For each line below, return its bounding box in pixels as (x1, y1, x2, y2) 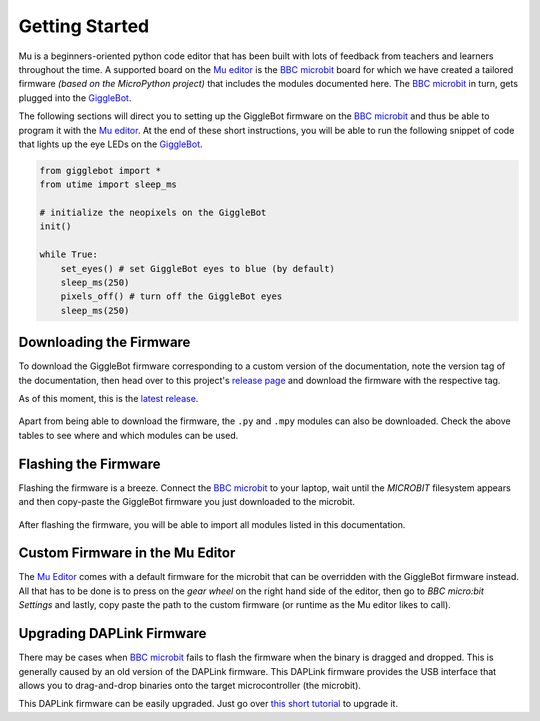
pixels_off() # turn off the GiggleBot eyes (60, 291, 283, 302)
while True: (39, 249, 99, 260)
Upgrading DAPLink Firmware (18, 625, 207, 642)
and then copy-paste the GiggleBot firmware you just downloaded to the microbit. (18, 496, 355, 508)
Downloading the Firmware (18, 334, 191, 351)
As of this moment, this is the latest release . (18, 393, 199, 405)
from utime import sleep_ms (39, 179, 177, 190)
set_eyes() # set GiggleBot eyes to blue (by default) (60, 263, 335, 274)
